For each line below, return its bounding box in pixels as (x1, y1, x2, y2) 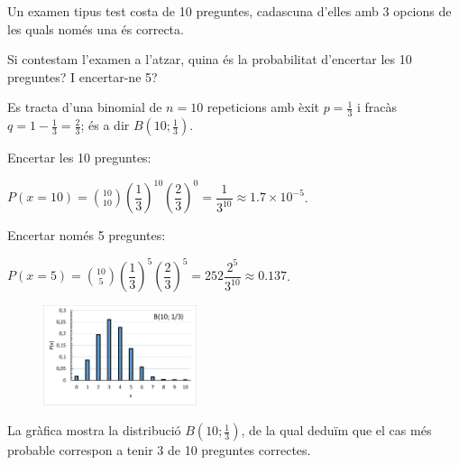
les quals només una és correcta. (7, 19, 184, 38)
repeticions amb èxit (207, 98, 319, 116)
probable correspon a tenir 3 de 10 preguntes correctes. (7, 441, 311, 460)
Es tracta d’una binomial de (7, 98, 162, 116)
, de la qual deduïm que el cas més (241, 421, 432, 440)
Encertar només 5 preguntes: (7, 226, 166, 245)
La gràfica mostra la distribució (7, 421, 181, 440)
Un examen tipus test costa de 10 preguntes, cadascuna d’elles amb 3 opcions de (7, 2, 452, 20)
